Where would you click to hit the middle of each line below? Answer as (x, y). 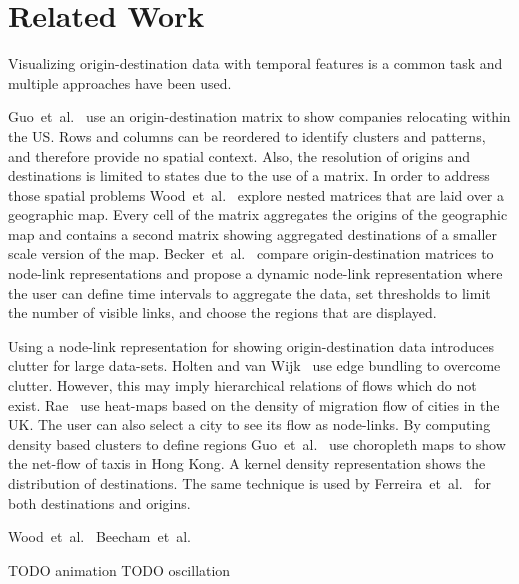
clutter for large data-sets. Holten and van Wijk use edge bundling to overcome (254, 365)
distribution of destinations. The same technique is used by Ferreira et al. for (250, 483)
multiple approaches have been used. (120, 82)
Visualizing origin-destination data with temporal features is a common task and (255, 63)
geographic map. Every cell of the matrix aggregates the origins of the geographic (258, 214)
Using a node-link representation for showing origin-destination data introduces (251, 345)
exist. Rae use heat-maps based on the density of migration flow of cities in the (254, 404)
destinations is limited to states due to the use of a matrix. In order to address (249, 175)
